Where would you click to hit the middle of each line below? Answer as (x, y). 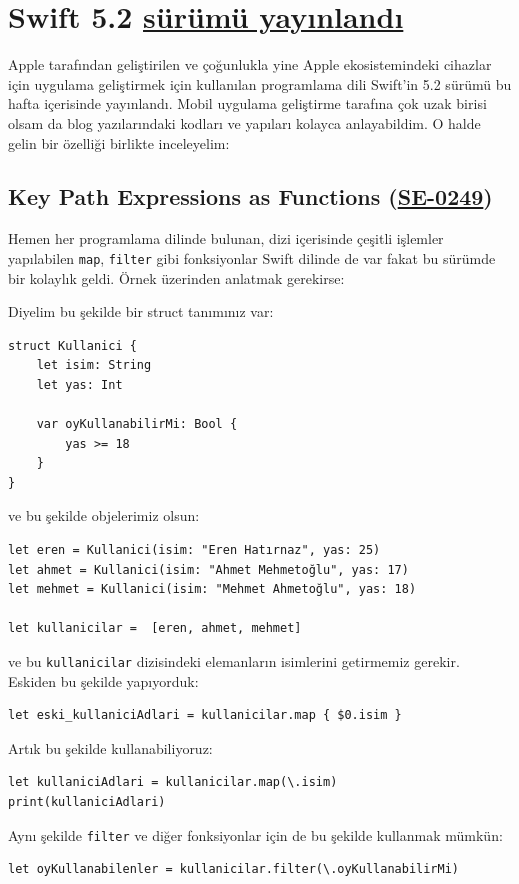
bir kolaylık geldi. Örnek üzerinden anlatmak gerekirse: (176, 277)
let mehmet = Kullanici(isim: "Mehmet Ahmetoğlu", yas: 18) (212, 589)
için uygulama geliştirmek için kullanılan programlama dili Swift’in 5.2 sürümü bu (260, 83)
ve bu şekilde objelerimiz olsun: (104, 515)
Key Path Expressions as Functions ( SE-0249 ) (250, 196)
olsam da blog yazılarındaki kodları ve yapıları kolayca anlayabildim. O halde (244, 122)
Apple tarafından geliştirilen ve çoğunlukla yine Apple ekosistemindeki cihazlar (250, 64)
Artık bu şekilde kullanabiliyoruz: (110, 747)
